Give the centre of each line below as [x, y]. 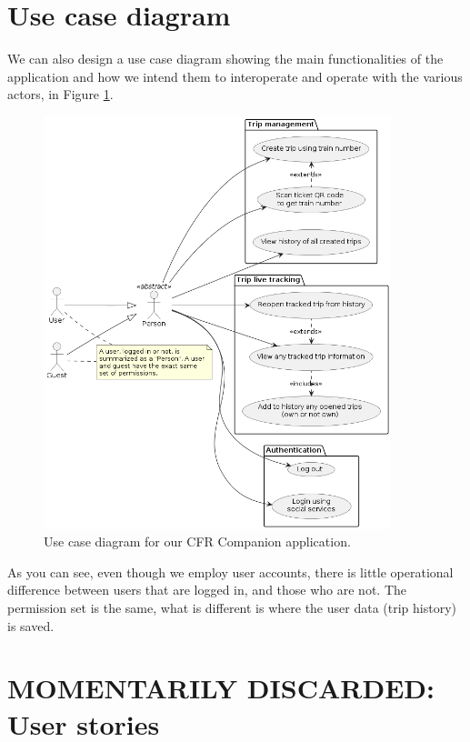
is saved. [31, 625]
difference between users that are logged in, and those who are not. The [207, 590]
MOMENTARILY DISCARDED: [221, 688]
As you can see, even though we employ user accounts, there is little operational [230, 572]
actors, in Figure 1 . [60, 94]
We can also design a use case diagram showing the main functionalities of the [225, 59]
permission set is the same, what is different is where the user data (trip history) [232, 608]
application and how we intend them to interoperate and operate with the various [235, 76]
